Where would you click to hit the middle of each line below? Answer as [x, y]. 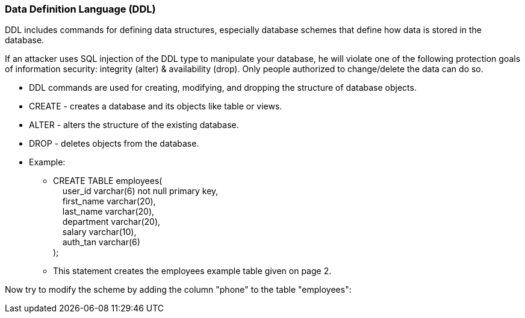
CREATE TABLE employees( [108, 181]
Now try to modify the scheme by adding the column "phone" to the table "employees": [178, 290]
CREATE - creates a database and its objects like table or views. [156, 106]
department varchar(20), [111, 222]
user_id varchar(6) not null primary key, [140, 191]
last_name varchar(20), [108, 212]
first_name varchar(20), [109, 201]
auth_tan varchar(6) [101, 242]
